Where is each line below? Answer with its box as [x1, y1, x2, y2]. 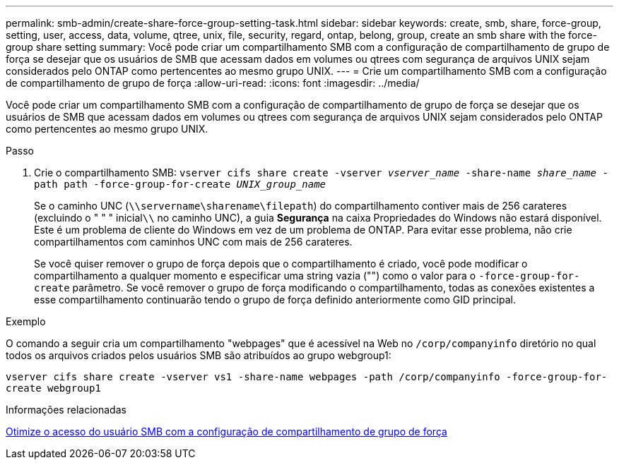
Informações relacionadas [6, 404, 126, 416]
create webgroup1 [6, 382, 101, 394]
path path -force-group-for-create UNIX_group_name [34, 179, 326, 190]
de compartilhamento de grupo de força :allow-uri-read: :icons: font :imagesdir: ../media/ [6, 77, 420, 89]
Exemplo [6, 315, 46, 327]
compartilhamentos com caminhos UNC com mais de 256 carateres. [34, 236, 353, 248]
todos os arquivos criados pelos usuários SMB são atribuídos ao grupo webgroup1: [6, 349, 391, 361]
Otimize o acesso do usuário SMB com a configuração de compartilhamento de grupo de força [6, 425, 447, 437]
